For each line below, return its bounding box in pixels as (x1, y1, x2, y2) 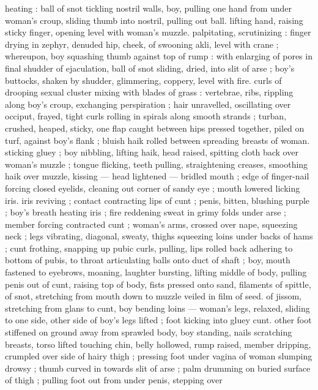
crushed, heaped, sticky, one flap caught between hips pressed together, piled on (5, 121, 305, 134)
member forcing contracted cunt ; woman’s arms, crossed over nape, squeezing (5, 217, 298, 230)
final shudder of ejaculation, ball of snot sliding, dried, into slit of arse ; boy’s (5, 61, 295, 74)
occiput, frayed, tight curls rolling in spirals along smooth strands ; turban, (5, 110, 287, 122)
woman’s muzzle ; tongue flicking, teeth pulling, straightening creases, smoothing (5, 157, 308, 170)
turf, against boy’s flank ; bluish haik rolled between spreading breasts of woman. (5, 133, 310, 146)
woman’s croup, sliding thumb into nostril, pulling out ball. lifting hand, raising (5, 13, 303, 26)
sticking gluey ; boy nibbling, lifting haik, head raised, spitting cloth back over (5, 146, 298, 159)
